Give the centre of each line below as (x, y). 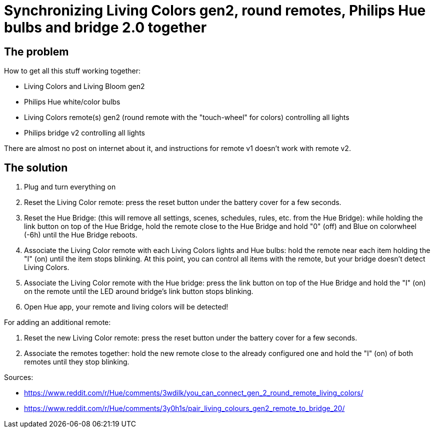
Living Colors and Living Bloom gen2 (84, 86)
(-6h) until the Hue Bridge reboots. (81, 235)
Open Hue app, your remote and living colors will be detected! (126, 307)
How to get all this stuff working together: (72, 71)
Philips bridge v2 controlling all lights (84, 133)
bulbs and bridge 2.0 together (105, 27)
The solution (36, 167)
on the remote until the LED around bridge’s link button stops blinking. (139, 291)
